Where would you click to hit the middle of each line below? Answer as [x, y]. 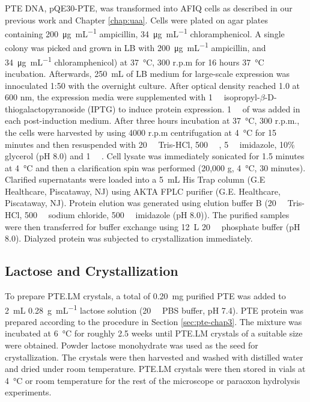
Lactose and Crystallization [92, 271]
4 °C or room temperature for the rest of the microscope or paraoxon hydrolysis [153, 380]
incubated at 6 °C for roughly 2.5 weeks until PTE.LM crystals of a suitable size [154, 333]
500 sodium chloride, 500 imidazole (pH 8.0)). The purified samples [157, 215]
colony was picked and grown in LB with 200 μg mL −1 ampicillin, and [135, 47]
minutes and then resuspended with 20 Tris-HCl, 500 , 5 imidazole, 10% [150, 144]
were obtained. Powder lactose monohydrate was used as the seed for [132, 345]
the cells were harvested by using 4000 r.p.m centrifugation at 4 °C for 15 [141, 132]
